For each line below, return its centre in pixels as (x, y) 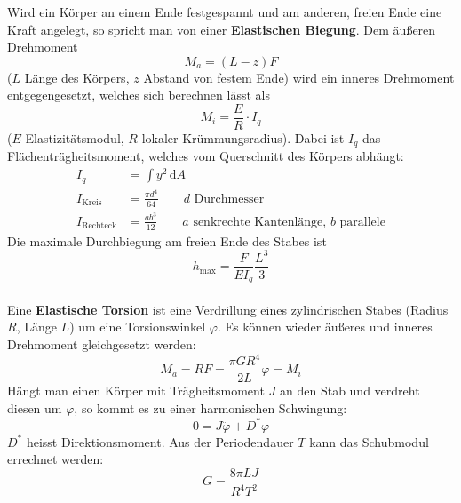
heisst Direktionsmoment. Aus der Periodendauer (160, 441)
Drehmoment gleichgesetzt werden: (102, 343)
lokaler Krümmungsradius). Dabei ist (243, 138)
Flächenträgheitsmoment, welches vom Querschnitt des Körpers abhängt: (206, 156)
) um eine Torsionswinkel (138, 327)
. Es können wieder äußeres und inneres (325, 327)
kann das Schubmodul (369, 441)
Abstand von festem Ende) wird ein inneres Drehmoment (299, 77)
